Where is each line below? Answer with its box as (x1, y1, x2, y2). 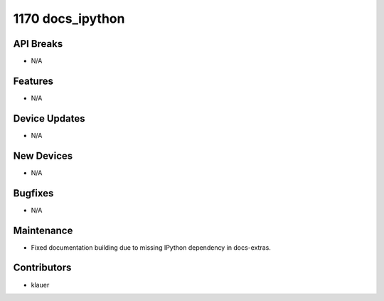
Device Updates (13, 112, 85, 125)
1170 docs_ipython (13, 11, 125, 26)
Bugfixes (13, 187, 54, 199)
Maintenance (13, 224, 73, 236)
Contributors (13, 262, 72, 274)
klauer (31, 280, 50, 289)
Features (13, 75, 53, 87)
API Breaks (13, 38, 63, 50)
